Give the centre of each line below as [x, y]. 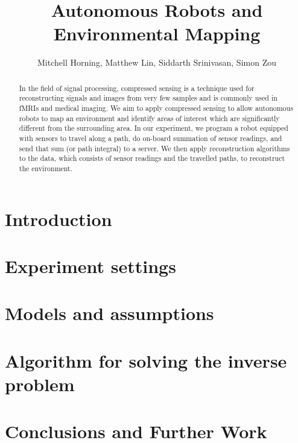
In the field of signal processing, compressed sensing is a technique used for [137, 88]
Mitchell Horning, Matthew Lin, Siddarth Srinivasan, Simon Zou [157, 62]
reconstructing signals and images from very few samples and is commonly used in [148, 98]
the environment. [46, 168]
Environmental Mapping [157, 33]
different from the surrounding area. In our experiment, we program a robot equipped [154, 128]
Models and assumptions [109, 313]
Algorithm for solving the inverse [146, 360]
